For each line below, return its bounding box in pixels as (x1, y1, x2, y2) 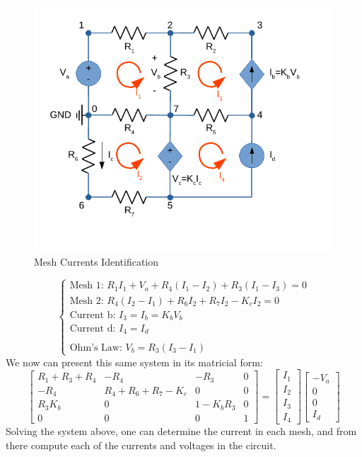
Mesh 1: (69, 281, 104, 291)
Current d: (69, 324, 116, 334)
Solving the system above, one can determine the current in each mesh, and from (6, 424, 357, 439)
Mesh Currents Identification (34, 254, 159, 269)
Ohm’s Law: (69, 342, 122, 353)
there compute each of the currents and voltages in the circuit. (6, 437, 276, 452)
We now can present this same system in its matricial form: (6, 354, 263, 369)
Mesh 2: (69, 295, 104, 306)
